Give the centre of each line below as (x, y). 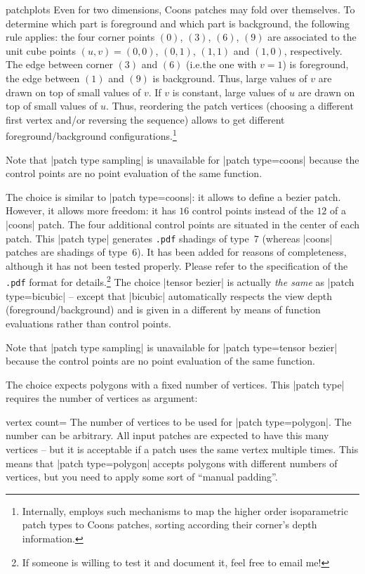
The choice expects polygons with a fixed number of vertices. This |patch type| (175, 384)
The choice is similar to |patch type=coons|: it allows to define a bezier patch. (173, 196)
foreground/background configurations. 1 (91, 135)
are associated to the (312, 37)
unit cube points (41, 50)
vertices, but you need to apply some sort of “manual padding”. (142, 477)
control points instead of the (253, 210)
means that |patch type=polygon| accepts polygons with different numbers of (172, 463)
